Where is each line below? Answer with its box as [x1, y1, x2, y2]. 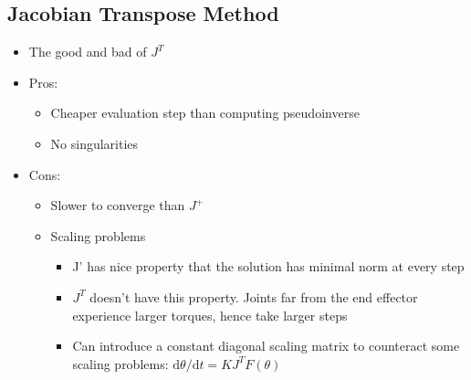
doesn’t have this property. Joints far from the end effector [89, 287, 418, 306]
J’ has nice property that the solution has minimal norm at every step [72, 257, 465, 276]
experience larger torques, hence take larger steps [72, 305, 348, 324]
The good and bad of [28, 42, 147, 61]
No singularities [50, 133, 139, 153]
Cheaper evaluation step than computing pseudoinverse [50, 103, 360, 122]
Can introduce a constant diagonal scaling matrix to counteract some [72, 336, 460, 355]
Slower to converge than [50, 195, 185, 215]
